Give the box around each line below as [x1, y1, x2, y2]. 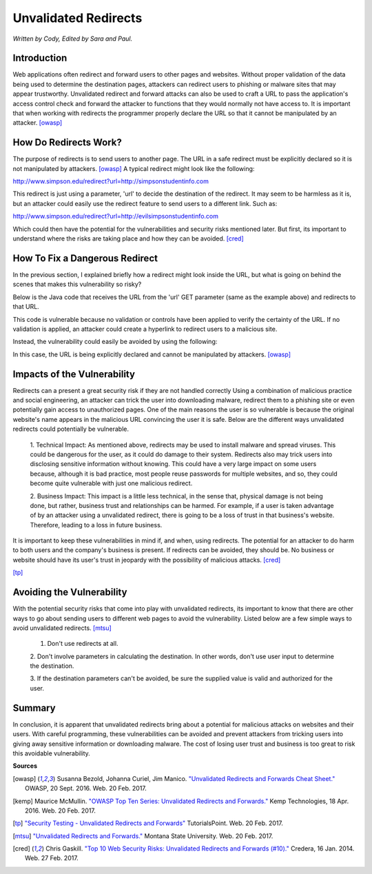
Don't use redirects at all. [47, 640, 118, 648]
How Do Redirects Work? [12, 136, 122, 148]
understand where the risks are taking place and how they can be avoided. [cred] [12, 234, 244, 243]
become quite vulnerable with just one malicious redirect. [30, 479, 193, 487]
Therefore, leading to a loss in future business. [30, 520, 163, 529]
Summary [12, 702, 56, 713]
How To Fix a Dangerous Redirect [12, 252, 158, 264]
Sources [12, 762, 38, 770]
